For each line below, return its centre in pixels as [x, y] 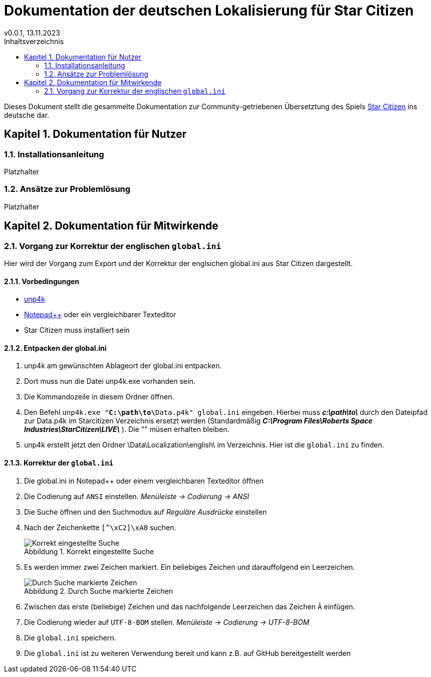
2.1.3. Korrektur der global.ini [59, 463]
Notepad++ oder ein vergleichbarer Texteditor [100, 315]
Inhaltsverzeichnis [34, 41]
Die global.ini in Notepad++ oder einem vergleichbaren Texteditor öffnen [144, 481]
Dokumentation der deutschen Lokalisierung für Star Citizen [209, 11]
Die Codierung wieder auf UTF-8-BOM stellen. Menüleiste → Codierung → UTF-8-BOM [167, 622]
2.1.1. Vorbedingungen [42, 281]
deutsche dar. [27, 115]
